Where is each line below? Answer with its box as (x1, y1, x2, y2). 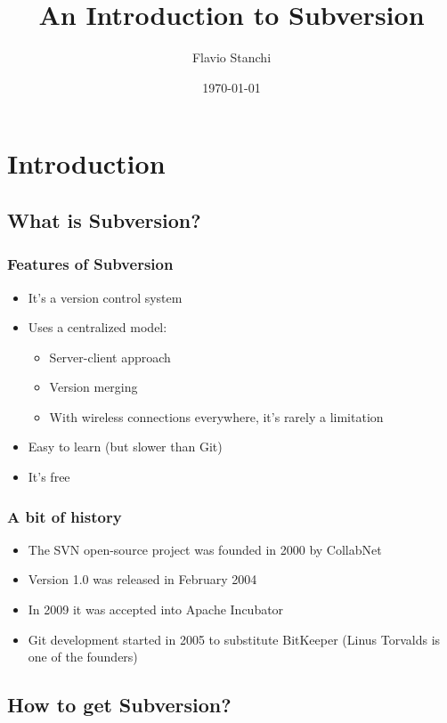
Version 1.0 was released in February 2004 (28, 570, 257, 589)
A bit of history (7, 505, 122, 527)
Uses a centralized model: (28, 318, 167, 337)
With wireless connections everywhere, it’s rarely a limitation (49, 407, 384, 426)
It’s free (28, 467, 70, 486)
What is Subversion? (7, 206, 201, 233)
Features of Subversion (7, 253, 174, 275)
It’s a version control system (28, 288, 183, 306)
